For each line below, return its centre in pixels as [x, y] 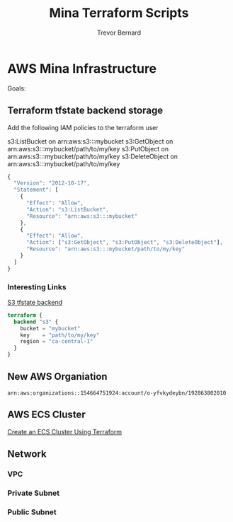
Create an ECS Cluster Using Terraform [65, 431]
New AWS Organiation [57, 377]
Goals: [17, 88]
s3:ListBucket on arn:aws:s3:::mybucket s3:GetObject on [90, 141]
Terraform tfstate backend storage [85, 111]
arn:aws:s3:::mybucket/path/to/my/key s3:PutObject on [88, 149]
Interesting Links [37, 286]
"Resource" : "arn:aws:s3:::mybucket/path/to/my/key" [106, 249]
